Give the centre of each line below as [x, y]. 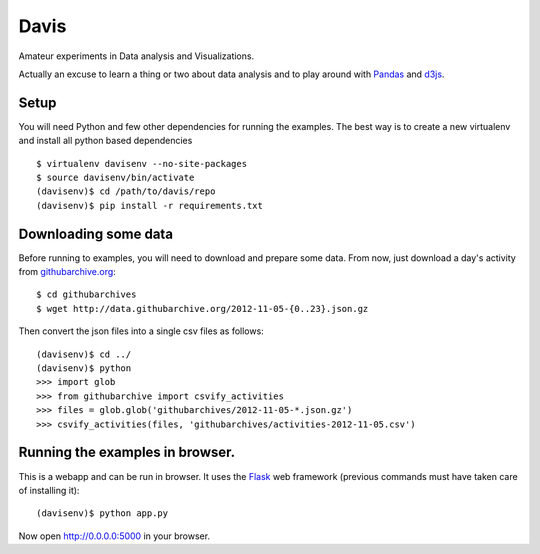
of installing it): [49, 490]
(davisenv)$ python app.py [102, 513]
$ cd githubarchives [86, 294]
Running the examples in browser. [127, 452]
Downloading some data [96, 233]
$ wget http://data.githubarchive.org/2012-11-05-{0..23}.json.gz [202, 308]
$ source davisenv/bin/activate [115, 178]
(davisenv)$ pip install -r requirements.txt [150, 205]
